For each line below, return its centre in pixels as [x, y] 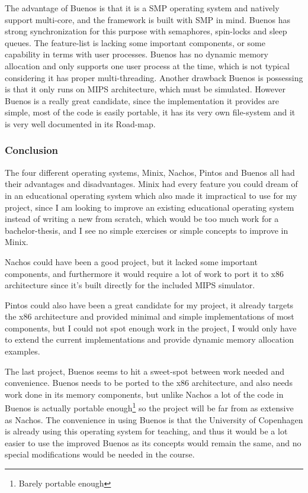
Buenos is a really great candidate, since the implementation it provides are [142, 100]
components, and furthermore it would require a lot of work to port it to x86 [144, 273]
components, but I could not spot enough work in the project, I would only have [151, 328]
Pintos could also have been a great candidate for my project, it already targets [149, 304]
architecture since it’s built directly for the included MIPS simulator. [130, 285]
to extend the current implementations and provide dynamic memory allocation [149, 339]
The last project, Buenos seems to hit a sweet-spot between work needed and [145, 371]
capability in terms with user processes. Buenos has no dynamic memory [137, 54]
